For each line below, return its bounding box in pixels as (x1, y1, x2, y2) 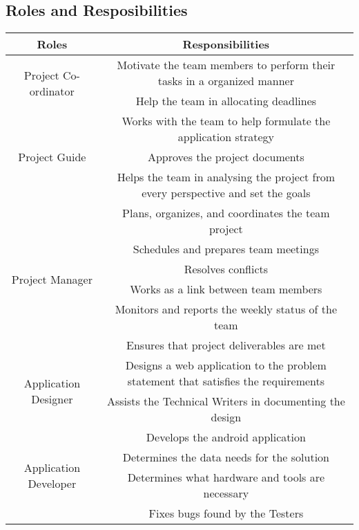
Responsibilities (182, 36, 270, 53)
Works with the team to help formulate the (122, 113, 331, 129)
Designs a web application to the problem (125, 357, 327, 374)
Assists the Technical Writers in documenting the (106, 393, 345, 410)
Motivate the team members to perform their (117, 57, 336, 73)
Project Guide (18, 149, 86, 165)
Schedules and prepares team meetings (133, 241, 319, 257)
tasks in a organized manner (157, 73, 294, 89)
